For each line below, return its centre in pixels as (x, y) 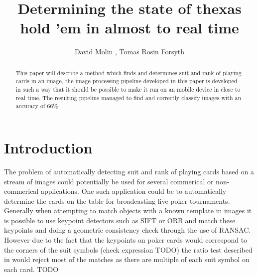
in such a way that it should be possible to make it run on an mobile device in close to (128, 89)
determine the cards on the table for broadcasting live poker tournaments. (117, 201)
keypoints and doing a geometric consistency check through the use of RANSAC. (128, 230)
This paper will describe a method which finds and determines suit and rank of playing (129, 72)
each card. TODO (31, 269)
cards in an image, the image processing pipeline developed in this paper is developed (127, 81)
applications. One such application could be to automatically (133, 191)
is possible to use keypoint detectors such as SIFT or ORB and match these (120, 220)
